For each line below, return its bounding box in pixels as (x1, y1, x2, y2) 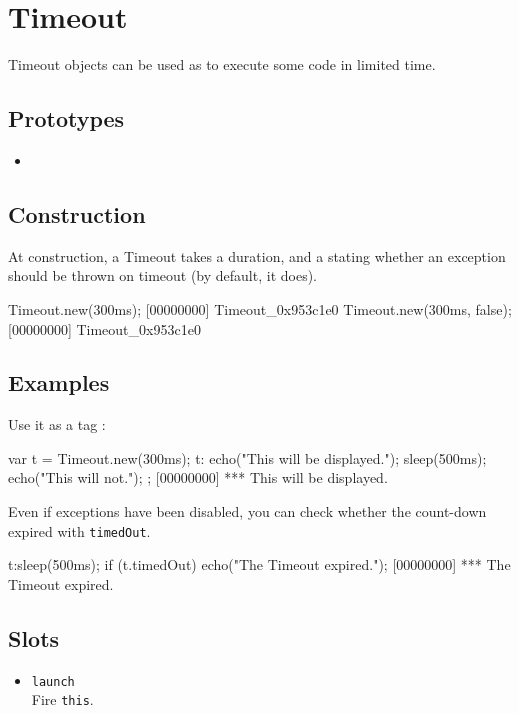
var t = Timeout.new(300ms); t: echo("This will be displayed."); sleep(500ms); (8, 447, 487, 468)
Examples (8, 367, 110, 398)
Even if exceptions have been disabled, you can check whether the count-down (8, 501, 487, 522)
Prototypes (8, 103, 125, 134)
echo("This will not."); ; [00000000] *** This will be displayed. (8, 467, 388, 488)
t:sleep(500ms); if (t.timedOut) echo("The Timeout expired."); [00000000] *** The (8, 554, 511, 575)
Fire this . (31, 689, 94, 710)
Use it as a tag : (8, 414, 106, 435)
